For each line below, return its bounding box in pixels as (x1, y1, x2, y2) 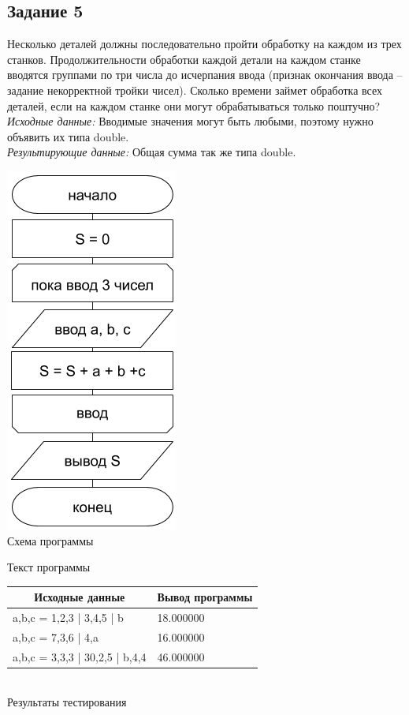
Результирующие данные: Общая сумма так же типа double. (7, 144, 296, 160)
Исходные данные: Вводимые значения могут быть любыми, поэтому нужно (7, 113, 374, 129)
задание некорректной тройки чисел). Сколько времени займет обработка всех (7, 81, 382, 98)
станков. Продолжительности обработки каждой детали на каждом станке (7, 51, 361, 67)
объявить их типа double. (7, 128, 129, 144)
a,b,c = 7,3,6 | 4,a (13, 628, 99, 645)
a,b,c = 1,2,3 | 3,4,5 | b (13, 609, 124, 626)
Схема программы (7, 532, 94, 548)
